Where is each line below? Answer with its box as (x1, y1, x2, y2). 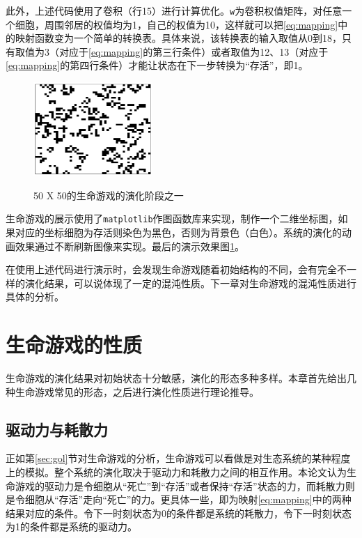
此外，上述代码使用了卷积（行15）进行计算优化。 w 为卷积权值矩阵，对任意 (6, 3, 343, 17)
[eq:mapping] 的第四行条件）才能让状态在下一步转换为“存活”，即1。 (6, 58, 308, 72)
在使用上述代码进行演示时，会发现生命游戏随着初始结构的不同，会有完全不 (6, 262, 347, 277)
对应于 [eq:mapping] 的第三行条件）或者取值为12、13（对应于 (58, 44, 329, 59)
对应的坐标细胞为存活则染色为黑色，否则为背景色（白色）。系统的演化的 (15, 224, 342, 239)
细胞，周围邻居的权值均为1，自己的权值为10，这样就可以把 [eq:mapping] (15, 17, 338, 31)
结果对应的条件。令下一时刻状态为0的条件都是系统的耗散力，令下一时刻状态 (6, 505, 352, 520)
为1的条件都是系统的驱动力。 (6, 519, 137, 534)
